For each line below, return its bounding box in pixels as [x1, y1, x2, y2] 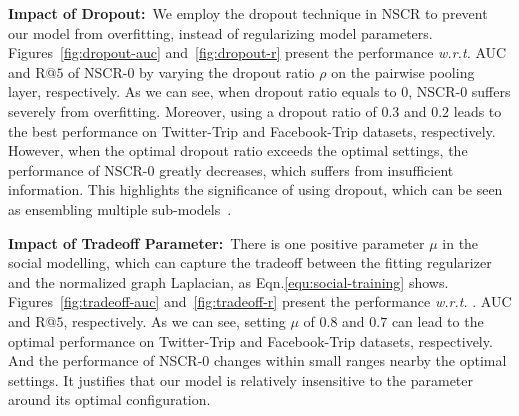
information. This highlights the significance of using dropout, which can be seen [8, 179, 503, 200]
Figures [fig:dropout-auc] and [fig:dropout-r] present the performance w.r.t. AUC [8, 42, 507, 63]
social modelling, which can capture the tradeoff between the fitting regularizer [8, 252, 492, 273]
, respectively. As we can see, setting [63, 310, 286, 331]
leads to [453, 100, 502, 121]
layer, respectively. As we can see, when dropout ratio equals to [8, 81, 397, 102]
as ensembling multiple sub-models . [8, 198, 232, 219]
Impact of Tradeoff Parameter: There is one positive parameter [8, 232, 425, 253]
